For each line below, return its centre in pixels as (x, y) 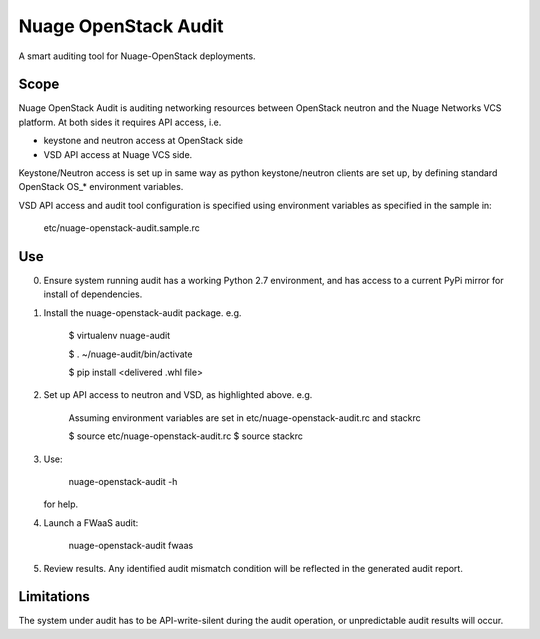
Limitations (54, 596)
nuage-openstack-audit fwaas (131, 546)
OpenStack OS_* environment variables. (101, 187)
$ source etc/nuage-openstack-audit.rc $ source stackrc (186, 436)
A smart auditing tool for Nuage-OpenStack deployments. (137, 56)
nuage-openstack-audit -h (123, 481)
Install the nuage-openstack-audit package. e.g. (142, 312)
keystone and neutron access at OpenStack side (143, 141)
